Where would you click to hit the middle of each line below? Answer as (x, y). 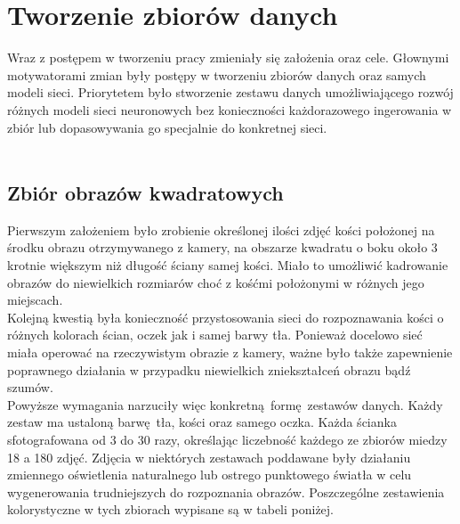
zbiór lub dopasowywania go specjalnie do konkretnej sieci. (167, 127)
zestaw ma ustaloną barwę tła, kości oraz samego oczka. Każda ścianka (202, 422)
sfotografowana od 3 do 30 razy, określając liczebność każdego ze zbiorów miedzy (227, 440)
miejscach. (35, 300)
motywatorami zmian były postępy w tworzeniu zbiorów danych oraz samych (217, 74)
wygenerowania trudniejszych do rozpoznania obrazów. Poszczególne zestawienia (226, 491)
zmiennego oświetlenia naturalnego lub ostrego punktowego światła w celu (210, 475)
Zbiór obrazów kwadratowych (145, 193)
